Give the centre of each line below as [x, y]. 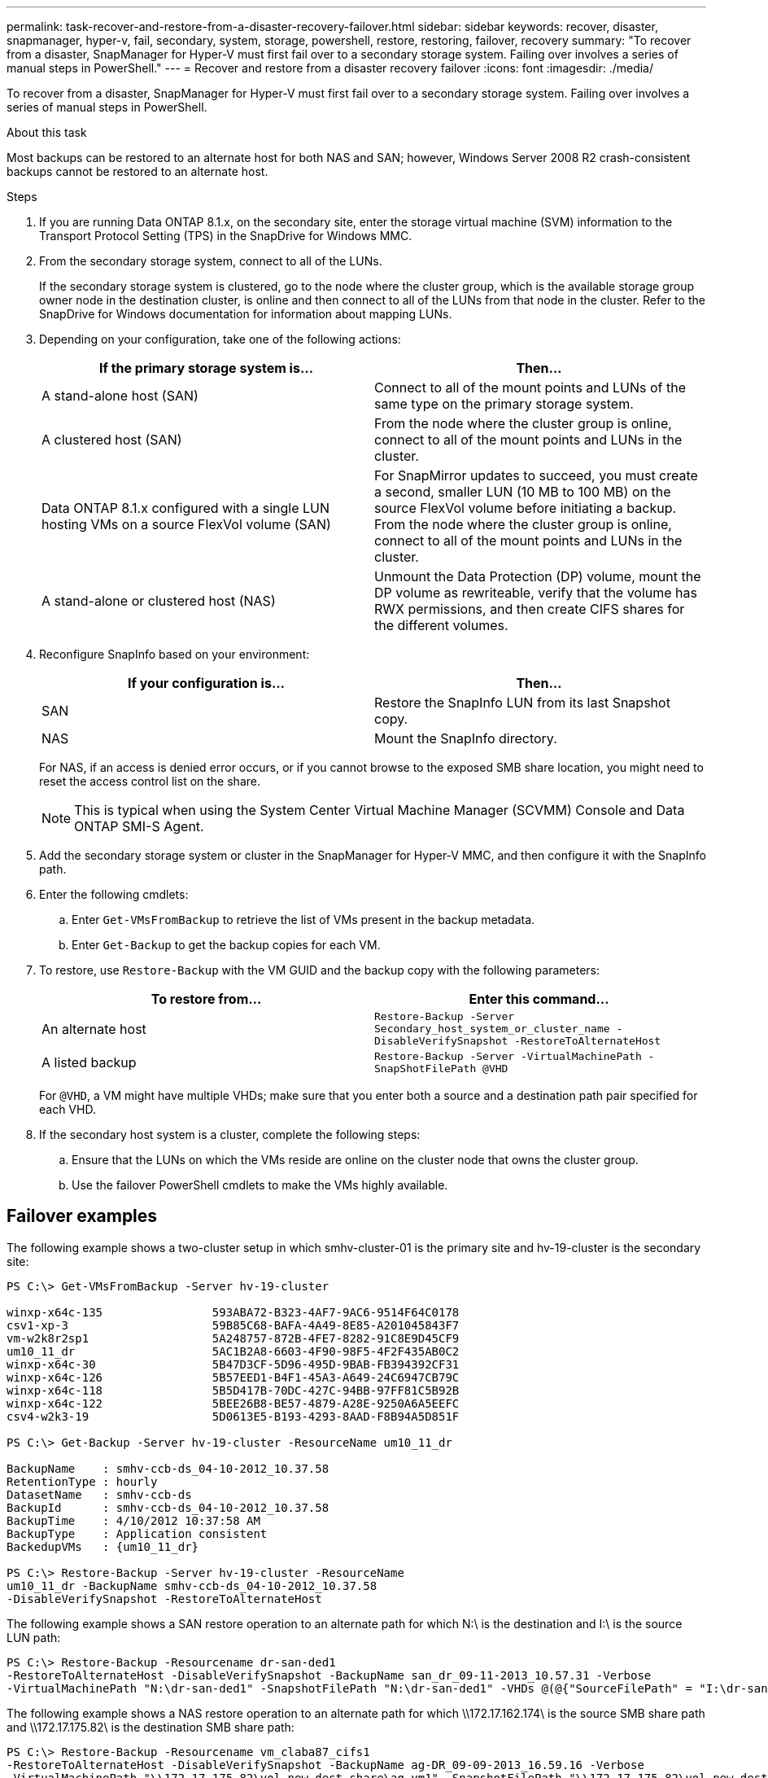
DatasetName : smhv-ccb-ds [99, 1494]
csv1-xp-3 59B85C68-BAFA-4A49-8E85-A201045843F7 [233, 1325]
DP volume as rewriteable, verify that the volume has [536, 593]
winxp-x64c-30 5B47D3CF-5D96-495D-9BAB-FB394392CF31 [233, 1364]
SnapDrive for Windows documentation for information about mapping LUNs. [246, 314]
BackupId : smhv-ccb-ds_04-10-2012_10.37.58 [168, 1507]
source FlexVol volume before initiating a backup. [526, 508]
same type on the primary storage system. [504, 404]
